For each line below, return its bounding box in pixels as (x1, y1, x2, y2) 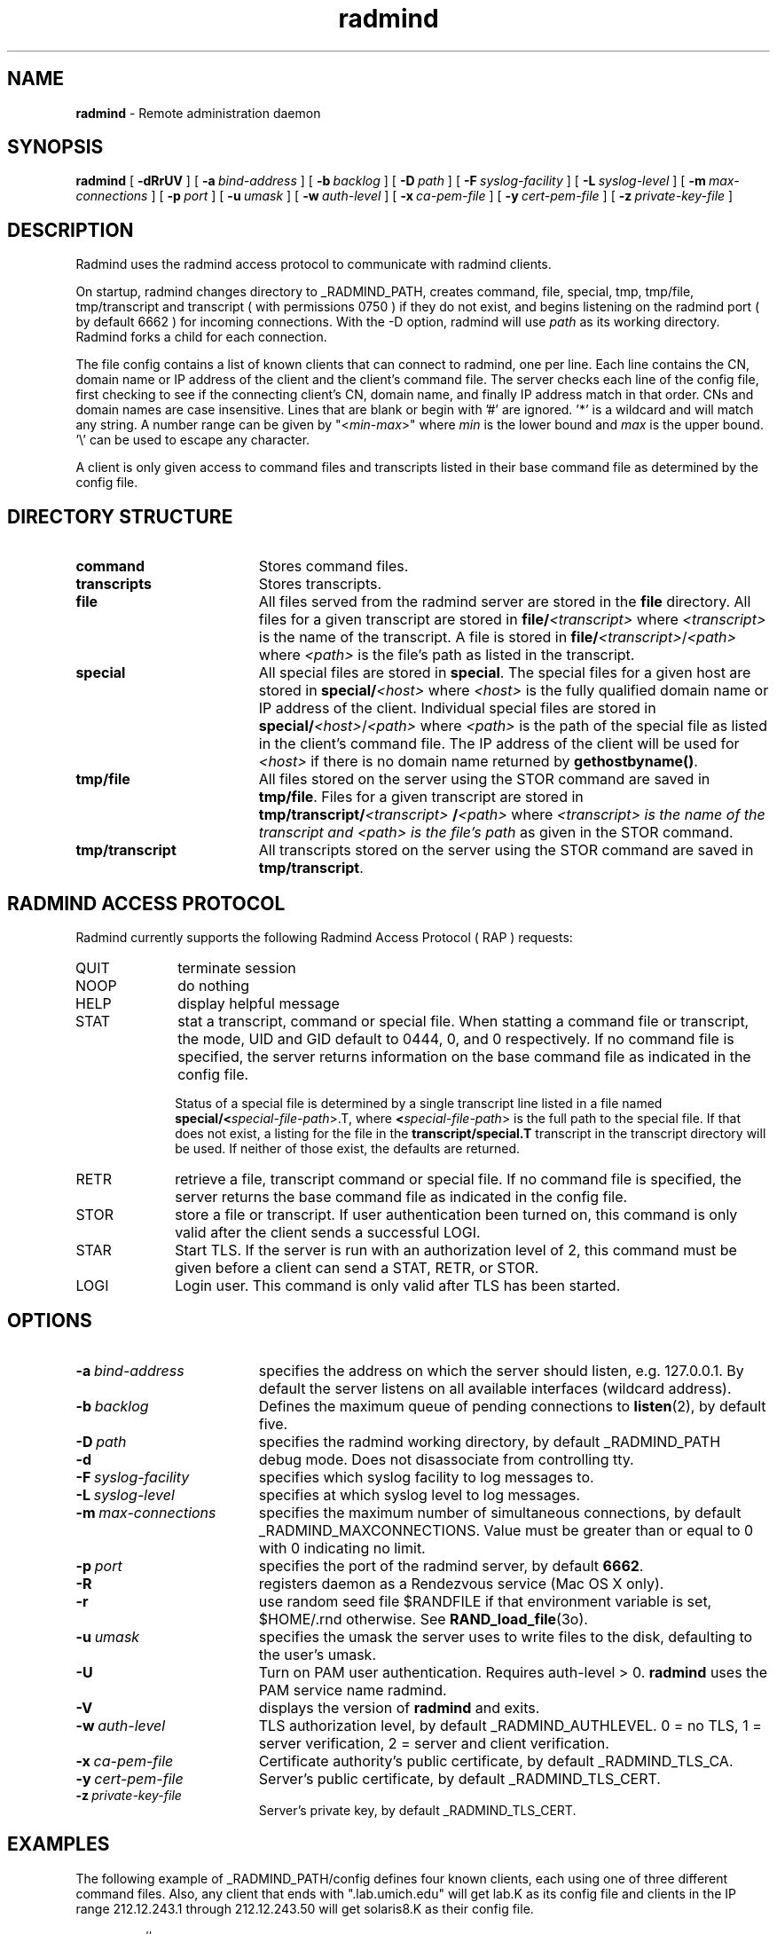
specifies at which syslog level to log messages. (258, 1485, 580, 1504)
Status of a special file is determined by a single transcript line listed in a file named (175, 1095, 663, 1111)
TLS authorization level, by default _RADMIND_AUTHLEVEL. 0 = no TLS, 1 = (258, 1716, 762, 1734)
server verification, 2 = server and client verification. (258, 1734, 609, 1752)
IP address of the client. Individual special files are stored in (258, 699, 656, 718)
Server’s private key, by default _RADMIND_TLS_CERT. (258, 1802, 577, 1818)
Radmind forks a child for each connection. (75, 329, 327, 345)
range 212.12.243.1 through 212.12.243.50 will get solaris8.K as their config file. (75, 1900, 534, 1916)
